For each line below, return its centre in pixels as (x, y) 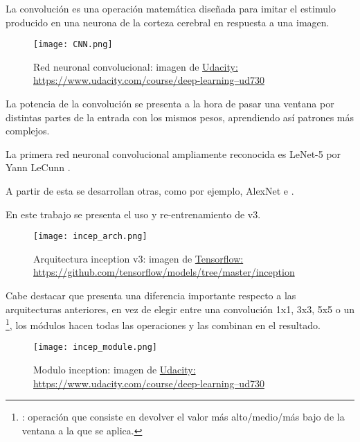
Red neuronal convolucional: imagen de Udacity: (136, 66)
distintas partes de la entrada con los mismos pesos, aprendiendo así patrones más (180, 117)
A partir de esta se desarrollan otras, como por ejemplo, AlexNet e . (150, 191)
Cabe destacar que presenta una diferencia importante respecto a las (151, 295)
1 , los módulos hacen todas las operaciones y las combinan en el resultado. (163, 324)
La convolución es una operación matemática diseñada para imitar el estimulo (171, 8)
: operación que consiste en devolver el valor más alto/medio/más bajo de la (183, 417)
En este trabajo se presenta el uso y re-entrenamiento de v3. (133, 214)
